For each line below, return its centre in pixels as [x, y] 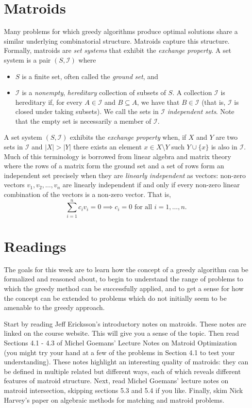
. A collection [192, 92]
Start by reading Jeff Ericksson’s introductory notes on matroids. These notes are [125, 323]
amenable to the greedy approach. [54, 307]
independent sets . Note [201, 111]
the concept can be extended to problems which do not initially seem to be [115, 298]
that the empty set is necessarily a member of [83, 121]
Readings [35, 246]
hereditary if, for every [49, 102]
